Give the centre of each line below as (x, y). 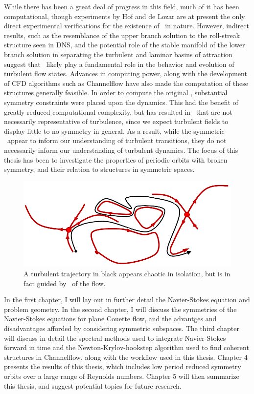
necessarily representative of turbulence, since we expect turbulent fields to (116, 121)
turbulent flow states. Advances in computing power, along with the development (126, 73)
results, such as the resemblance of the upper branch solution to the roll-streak (122, 35)
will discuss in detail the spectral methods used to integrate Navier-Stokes (115, 338)
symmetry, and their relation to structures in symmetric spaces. (99, 169)
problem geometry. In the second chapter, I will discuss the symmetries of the (120, 309)
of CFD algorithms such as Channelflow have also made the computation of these (126, 83)
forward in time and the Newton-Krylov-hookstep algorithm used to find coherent (127, 347)
